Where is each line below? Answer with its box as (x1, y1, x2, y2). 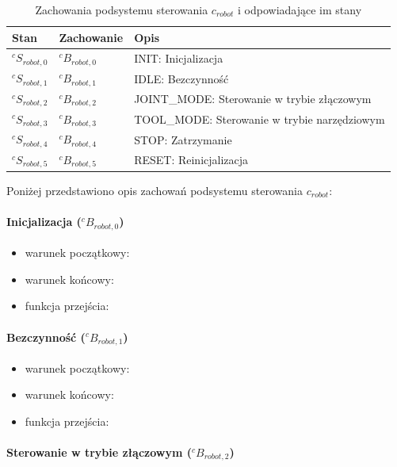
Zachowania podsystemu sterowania (35, 2, 208, 17)
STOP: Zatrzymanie (134, 131, 232, 147)
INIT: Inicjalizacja (134, 49, 223, 66)
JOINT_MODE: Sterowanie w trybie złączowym (134, 90, 372, 107)
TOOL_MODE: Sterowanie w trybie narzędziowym (134, 110, 385, 127)
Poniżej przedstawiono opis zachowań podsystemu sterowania (6, 182, 303, 198)
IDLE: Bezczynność (134, 70, 229, 86)
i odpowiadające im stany (238, 2, 362, 17)
